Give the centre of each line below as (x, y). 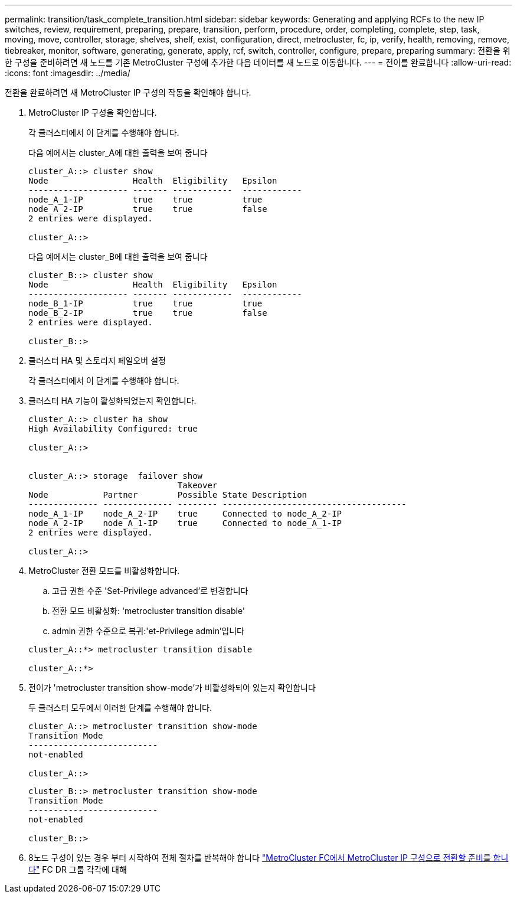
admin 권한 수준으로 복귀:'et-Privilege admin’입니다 (148, 631)
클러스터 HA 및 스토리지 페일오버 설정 (97, 360)
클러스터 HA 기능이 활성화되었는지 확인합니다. (112, 401)
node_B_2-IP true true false (148, 313)
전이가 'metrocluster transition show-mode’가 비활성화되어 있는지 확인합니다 (172, 688)
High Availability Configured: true (113, 429)
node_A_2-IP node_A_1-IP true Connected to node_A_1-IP (185, 523)
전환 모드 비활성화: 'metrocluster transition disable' (149, 611)
